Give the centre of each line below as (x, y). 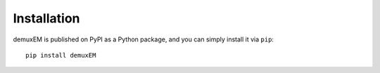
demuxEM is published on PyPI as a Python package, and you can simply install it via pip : (144, 39)
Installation (46, 18)
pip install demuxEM (61, 55)
